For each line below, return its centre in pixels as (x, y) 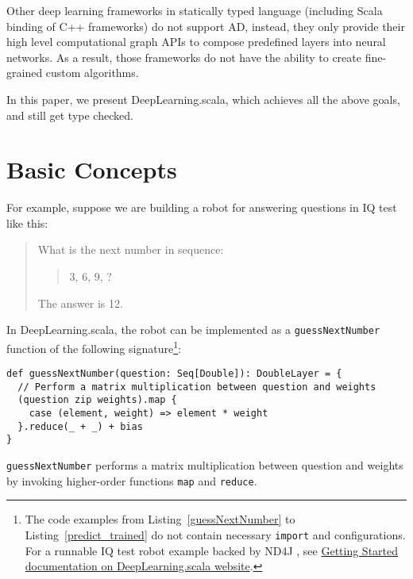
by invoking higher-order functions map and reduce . (132, 480)
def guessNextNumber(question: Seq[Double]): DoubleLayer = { (174, 374)
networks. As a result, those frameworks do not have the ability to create (184, 57)
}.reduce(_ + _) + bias (80, 426)
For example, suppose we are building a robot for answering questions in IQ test (202, 207)
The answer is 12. (80, 303)
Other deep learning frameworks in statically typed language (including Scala (195, 10)
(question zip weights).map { (97, 400)
